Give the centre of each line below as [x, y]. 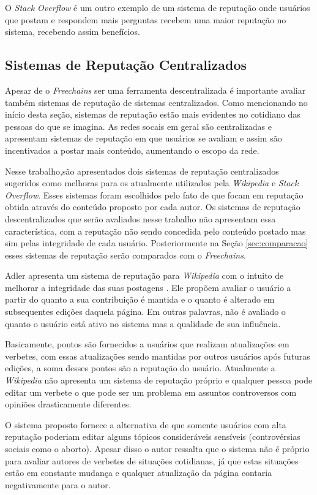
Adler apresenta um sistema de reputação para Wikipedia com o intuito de [144, 275]
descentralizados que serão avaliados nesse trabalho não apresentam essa [140, 218]
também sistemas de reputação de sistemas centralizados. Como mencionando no [156, 102]
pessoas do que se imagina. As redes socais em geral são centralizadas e [138, 126]
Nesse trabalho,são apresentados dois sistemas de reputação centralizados [142, 171]
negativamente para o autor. [58, 484]
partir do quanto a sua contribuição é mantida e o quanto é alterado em [140, 299]
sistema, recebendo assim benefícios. [73, 32]
